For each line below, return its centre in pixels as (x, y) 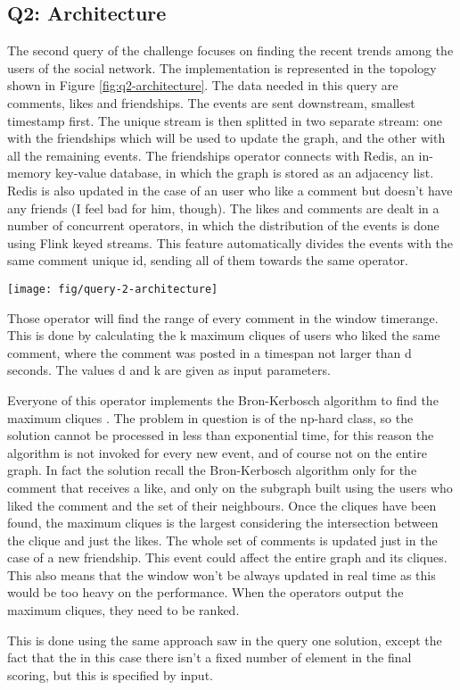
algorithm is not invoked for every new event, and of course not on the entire (217, 452)
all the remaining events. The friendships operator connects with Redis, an (211, 155)
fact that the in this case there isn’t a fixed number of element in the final (209, 657)
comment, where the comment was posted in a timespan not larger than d (209, 352)
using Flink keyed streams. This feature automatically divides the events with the (230, 242)
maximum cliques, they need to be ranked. (123, 610)
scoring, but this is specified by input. (110, 674)
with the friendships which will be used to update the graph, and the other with (226, 138)
